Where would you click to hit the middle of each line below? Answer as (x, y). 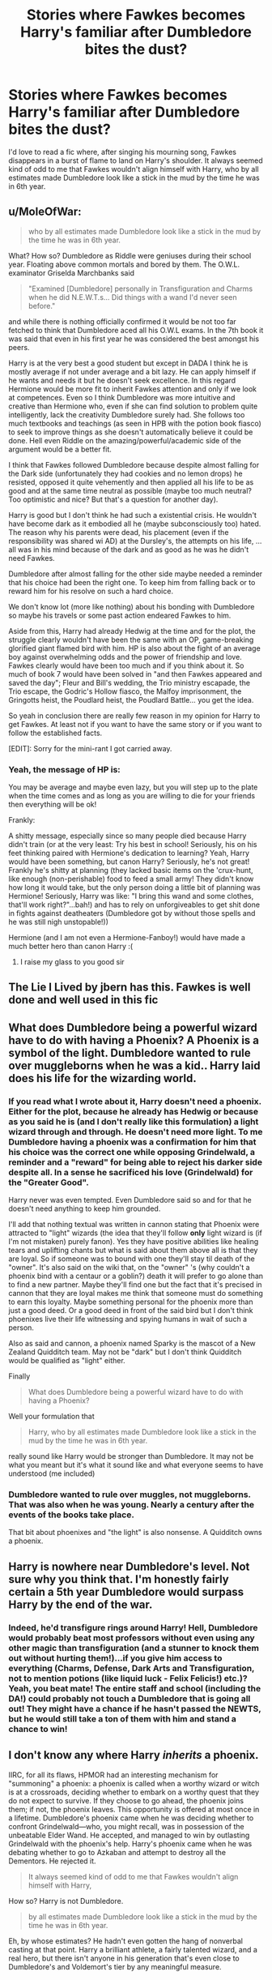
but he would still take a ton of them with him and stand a (123, 1718)
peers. (19, 347)
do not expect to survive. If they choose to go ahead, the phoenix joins (126, 1800)
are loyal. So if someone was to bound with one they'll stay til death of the (132, 1259)
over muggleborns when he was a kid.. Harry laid (134, 1065)
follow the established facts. (55, 733)
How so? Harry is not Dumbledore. (66, 1901)
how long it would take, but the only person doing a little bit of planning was (134, 887)
